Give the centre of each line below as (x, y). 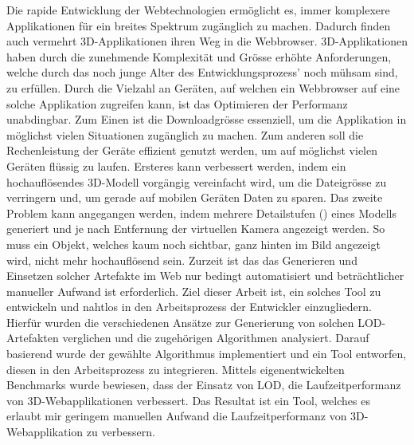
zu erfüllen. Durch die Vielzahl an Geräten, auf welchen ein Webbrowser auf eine (203, 87)
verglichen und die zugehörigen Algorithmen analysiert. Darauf (216, 338)
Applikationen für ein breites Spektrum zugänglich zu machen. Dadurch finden (199, 25)
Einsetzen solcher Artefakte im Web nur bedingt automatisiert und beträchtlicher (205, 276)
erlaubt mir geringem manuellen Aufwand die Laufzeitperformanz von (177, 416)
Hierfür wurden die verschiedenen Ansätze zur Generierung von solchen (180, 322)
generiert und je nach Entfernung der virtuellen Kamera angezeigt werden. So (196, 228)
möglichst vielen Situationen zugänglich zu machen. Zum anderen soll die (185, 134)
